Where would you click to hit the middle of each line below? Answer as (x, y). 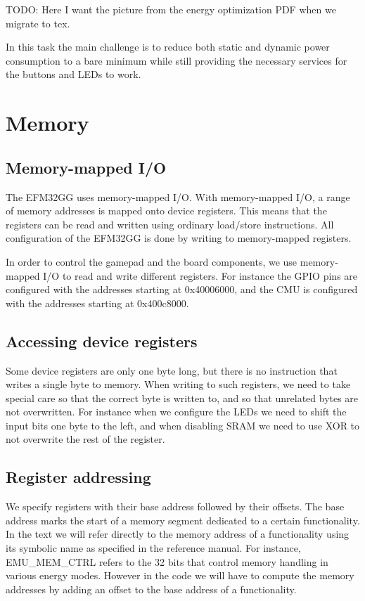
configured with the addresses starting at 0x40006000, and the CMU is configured (182, 289)
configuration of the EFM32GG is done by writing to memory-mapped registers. (179, 238)
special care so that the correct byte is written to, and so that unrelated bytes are (182, 398)
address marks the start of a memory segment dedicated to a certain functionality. (183, 520)
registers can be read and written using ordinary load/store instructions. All (170, 224)
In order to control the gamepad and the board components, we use (152, 261)
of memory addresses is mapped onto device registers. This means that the (166, 211)
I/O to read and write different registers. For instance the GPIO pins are (200, 275)
